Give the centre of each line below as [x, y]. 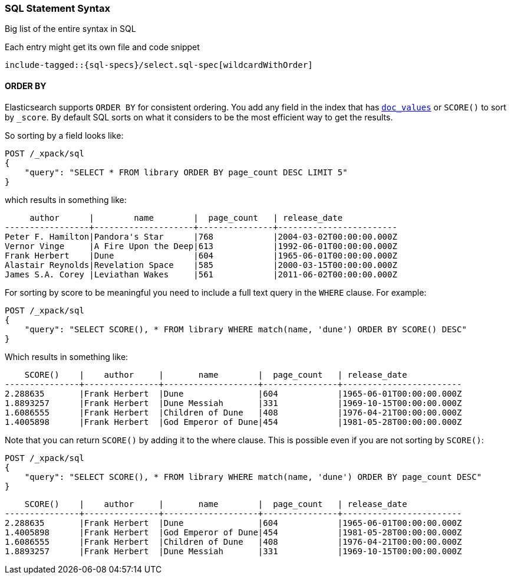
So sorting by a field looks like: [64, 135]
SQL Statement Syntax [57, 8]
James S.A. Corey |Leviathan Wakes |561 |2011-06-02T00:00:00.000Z [201, 274]
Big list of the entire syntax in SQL [70, 29]
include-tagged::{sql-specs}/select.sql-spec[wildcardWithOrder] [159, 65]
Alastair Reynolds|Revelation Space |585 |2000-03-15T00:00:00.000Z [201, 265]
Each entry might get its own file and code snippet [102, 47]
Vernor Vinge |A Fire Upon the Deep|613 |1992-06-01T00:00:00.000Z [201, 246]
